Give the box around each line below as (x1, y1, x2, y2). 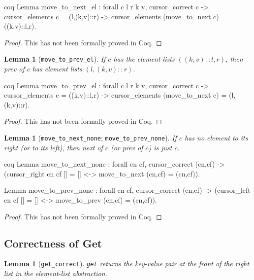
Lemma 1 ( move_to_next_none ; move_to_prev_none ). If (4, 133, 177, 142)
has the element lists (113, 54, 175, 64)
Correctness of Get (4, 235, 102, 250)
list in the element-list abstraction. (4, 268, 107, 279)
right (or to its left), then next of (4, 142, 103, 152)
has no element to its (185, 133, 248, 142)
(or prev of (110, 142, 143, 152)
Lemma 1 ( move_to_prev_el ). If (4, 54, 106, 64)
